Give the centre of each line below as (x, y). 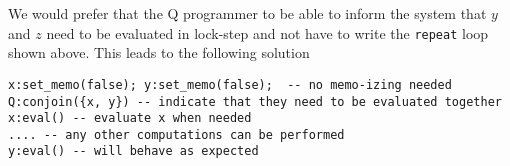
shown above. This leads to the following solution (159, 52)
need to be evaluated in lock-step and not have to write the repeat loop (267, 32)
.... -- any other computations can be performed (176, 134)
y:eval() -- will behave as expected (133, 151)
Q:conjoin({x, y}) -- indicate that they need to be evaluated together (255, 101)
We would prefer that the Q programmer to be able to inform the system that (247, 13)
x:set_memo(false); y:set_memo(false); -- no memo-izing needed (230, 84)
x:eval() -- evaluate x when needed (130, 118)
